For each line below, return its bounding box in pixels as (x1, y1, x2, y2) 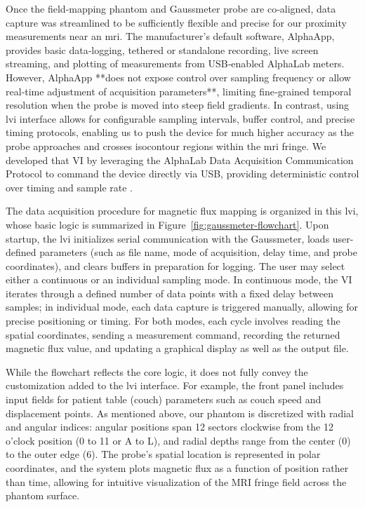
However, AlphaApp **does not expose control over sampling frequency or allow (6, 69, 351, 84)
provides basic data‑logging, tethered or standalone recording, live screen (6, 42, 319, 57)
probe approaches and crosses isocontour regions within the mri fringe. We (6, 138, 326, 153)
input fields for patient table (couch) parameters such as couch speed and (6, 392, 321, 407)
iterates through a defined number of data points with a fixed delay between (6, 285, 333, 300)
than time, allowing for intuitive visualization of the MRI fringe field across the (6, 474, 347, 489)
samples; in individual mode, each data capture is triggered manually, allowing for (6, 299, 359, 314)
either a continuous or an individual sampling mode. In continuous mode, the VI (6, 272, 352, 287)
